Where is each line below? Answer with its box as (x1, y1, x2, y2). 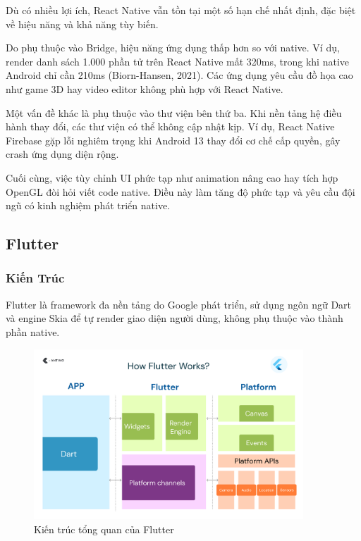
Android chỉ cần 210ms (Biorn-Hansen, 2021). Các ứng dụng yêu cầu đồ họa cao (6, 68, 353, 82)
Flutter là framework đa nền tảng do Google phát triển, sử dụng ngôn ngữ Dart (6, 297, 352, 311)
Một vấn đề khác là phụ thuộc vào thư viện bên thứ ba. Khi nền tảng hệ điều (6, 105, 342, 120)
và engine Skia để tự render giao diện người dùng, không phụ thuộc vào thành (6, 311, 343, 325)
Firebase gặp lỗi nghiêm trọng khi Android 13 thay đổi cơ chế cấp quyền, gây (6, 132, 341, 147)
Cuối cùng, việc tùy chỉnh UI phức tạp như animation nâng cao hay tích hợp (6, 170, 338, 185)
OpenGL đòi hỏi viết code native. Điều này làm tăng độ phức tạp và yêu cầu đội (6, 184, 355, 199)
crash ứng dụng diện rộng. (6, 147, 119, 161)
